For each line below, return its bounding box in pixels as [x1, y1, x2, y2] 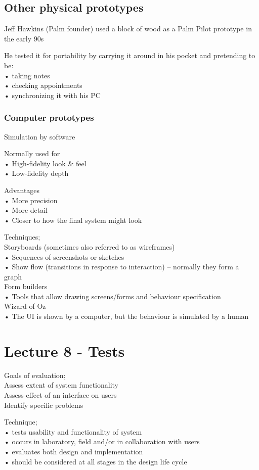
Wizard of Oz [4, 301, 46, 311]
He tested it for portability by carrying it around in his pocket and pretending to [4, 50, 255, 61]
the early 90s [4, 33, 44, 43]
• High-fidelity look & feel [4, 158, 87, 168]
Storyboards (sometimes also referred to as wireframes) [4, 241, 175, 252]
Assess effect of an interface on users [4, 389, 117, 400]
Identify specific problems [4, 399, 83, 410]
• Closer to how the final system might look [4, 214, 142, 225]
